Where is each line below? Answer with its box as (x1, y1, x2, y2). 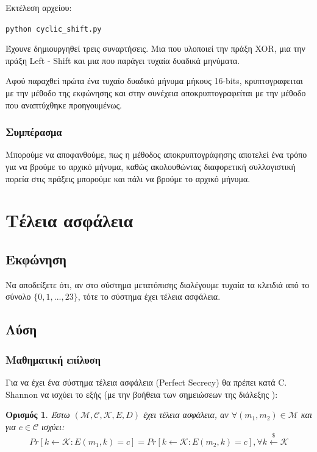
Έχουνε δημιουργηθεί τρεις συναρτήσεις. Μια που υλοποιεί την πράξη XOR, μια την (5, 42, 305, 55)
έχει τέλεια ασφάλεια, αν (143, 408, 229, 421)
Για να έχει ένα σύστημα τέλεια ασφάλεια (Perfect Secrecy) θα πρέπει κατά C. (5, 375, 287, 388)
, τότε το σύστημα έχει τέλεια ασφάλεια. (77, 290, 221, 303)
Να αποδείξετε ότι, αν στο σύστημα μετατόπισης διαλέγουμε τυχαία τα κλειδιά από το (5, 278, 310, 291)
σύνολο (5, 290, 31, 303)
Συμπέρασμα (5, 124, 62, 139)
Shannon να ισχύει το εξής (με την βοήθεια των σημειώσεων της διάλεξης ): (5, 387, 278, 400)
